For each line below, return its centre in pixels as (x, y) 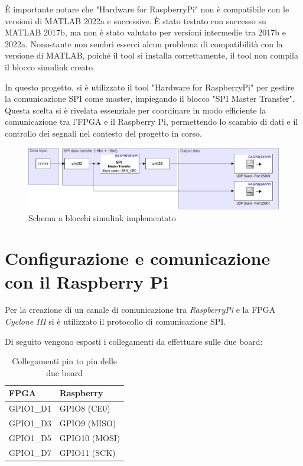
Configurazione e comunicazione (138, 258)
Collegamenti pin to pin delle (64, 361)
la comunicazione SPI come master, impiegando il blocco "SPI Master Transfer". (150, 98)
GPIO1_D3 (30, 423)
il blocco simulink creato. (50, 67)
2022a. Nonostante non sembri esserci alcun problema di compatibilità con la (144, 43)
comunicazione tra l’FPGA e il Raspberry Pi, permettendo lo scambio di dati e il (151, 122)
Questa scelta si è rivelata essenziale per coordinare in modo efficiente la (136, 110)
